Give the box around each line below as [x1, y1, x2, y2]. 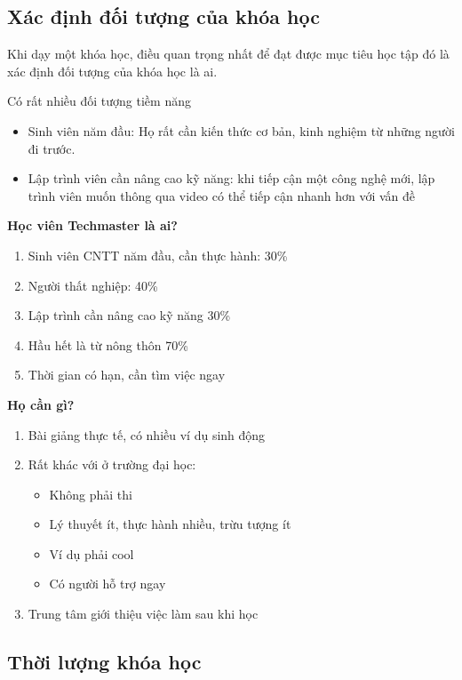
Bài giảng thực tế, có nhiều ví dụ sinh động [28, 425, 266, 444]
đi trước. [28, 139, 76, 157]
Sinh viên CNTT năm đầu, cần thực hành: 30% [28, 245, 288, 264]
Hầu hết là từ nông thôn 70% [28, 335, 188, 354]
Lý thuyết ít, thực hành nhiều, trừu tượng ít [49, 515, 291, 533]
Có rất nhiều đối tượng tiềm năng [7, 92, 191, 110]
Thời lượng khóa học [7, 648, 202, 676]
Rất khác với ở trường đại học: [28, 455, 196, 474]
